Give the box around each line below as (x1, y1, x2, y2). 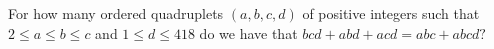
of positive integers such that (302, 3, 480, 23)
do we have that (199, 22, 298, 43)
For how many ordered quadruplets (8, 3, 224, 23)
